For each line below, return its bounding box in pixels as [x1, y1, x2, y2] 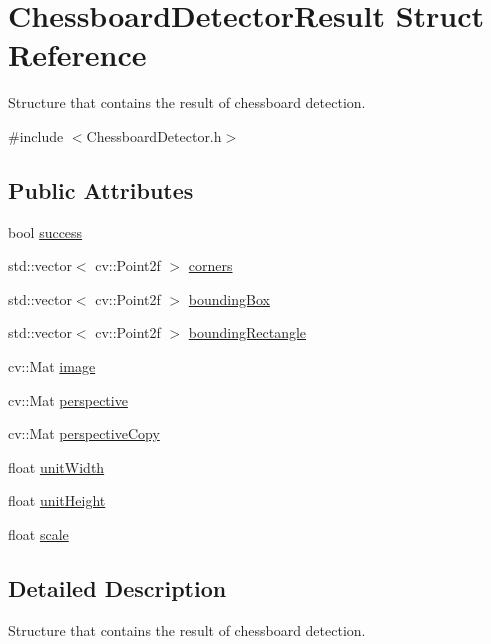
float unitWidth [8, 456, 105, 477]
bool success [8, 221, 83, 242]
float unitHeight [8, 490, 106, 511]
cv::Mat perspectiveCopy [8, 423, 160, 444]
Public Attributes [8, 174, 194, 205]
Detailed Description [8, 573, 227, 604]
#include [8, 125, 64, 146]
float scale [8, 524, 69, 545]
